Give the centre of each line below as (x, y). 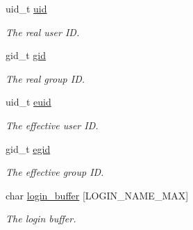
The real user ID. (43, 32)
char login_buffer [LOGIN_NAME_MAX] (97, 195)
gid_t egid (28, 148)
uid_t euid (28, 102)
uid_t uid (26, 8)
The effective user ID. (52, 125)
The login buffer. (41, 219)
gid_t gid (26, 55)
